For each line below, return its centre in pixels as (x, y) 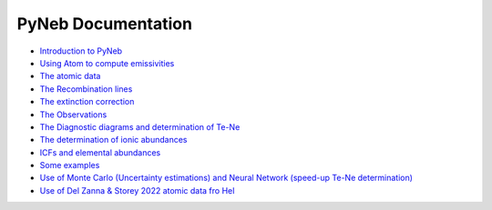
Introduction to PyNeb (81, 51)
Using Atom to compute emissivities (107, 63)
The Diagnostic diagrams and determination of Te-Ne (140, 126)
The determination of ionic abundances (113, 140)
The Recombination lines (86, 89)
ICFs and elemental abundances (100, 152)
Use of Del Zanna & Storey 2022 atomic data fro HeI (137, 190)
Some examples (70, 165)
